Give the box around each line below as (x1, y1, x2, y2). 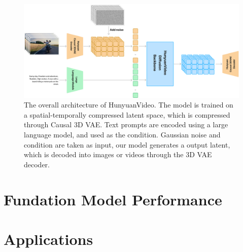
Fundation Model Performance (4, 189, 222, 209)
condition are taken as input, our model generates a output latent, (24, 139, 230, 150)
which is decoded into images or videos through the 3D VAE (24, 149, 212, 160)
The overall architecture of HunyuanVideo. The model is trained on (24, 99, 233, 110)
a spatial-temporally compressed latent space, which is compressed (24, 109, 230, 120)
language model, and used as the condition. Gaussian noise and (24, 129, 221, 140)
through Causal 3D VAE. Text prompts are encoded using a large (24, 119, 228, 130)
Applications (4, 228, 93, 249)
